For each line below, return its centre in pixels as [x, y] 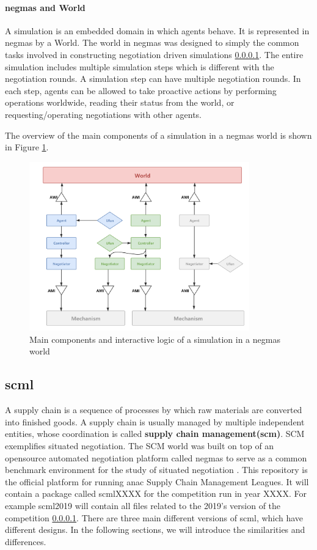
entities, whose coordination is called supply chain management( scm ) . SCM [155, 434]
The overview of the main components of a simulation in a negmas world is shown [158, 135]
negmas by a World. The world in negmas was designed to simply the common [152, 42]
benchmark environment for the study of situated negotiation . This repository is [156, 470]
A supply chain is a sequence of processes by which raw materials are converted [154, 410]
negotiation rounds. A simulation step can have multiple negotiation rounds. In [153, 79]
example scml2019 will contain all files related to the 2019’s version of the [143, 505]
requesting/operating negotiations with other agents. [103, 114]
